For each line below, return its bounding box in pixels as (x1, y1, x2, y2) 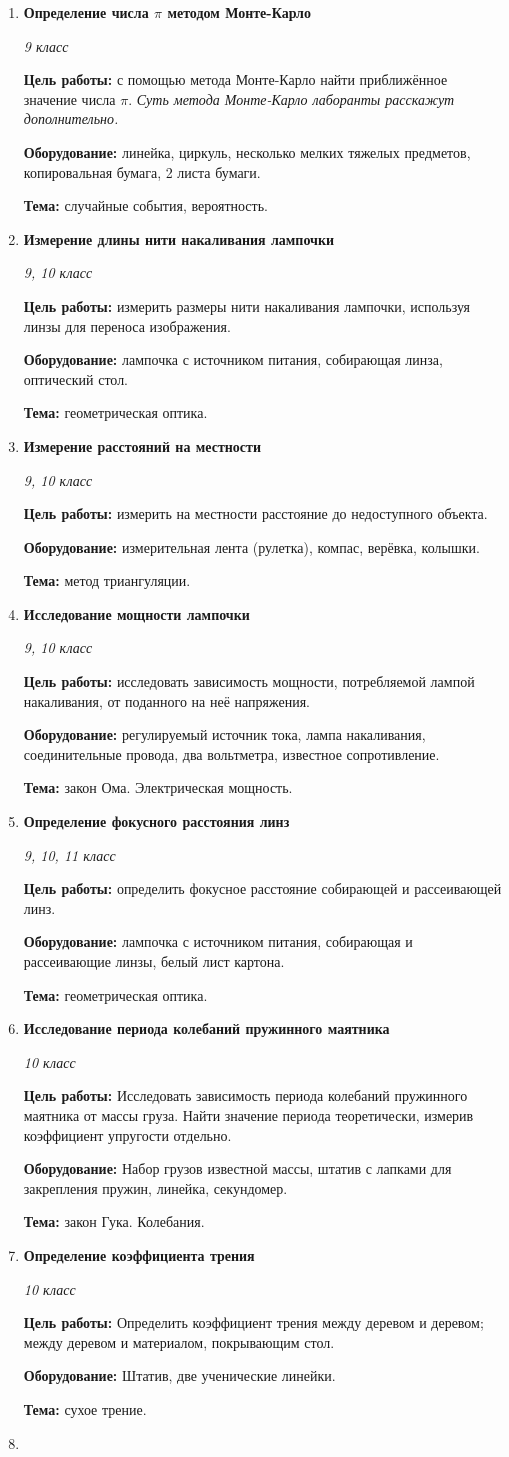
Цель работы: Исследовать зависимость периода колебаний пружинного (23, 1085, 468, 1106)
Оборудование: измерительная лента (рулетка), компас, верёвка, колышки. (23, 536, 480, 557)
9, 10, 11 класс (23, 844, 116, 865)
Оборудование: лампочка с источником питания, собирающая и (23, 931, 413, 952)
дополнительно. (23, 108, 119, 129)
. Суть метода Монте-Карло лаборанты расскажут (128, 88, 455, 109)
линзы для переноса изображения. (23, 315, 231, 336)
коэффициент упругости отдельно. (23, 1124, 232, 1145)
